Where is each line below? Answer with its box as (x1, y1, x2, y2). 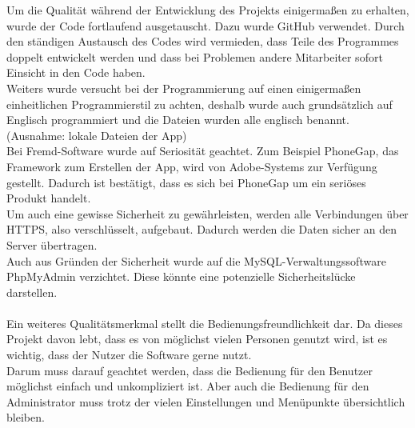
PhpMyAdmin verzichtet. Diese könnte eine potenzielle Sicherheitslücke (6, 268, 356, 285)
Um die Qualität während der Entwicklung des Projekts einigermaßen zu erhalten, (6, 2, 409, 18)
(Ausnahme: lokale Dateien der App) (6, 126, 187, 143)
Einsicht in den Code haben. (6, 64, 146, 81)
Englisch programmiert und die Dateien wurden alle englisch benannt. (6, 111, 349, 128)
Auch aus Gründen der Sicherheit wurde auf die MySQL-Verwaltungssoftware (6, 252, 386, 269)
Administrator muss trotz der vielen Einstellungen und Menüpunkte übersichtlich (6, 393, 405, 410)
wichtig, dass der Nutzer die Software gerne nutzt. (6, 346, 252, 363)
